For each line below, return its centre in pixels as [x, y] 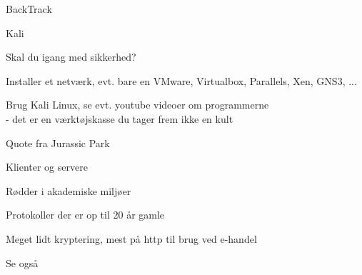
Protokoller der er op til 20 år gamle [85, 215]
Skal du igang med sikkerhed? [71, 57]
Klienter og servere [47, 167]
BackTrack [29, 9]
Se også [22, 262]
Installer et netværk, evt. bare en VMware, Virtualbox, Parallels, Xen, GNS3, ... [181, 80]
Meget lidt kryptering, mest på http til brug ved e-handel [131, 238]
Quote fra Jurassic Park [58, 142]
